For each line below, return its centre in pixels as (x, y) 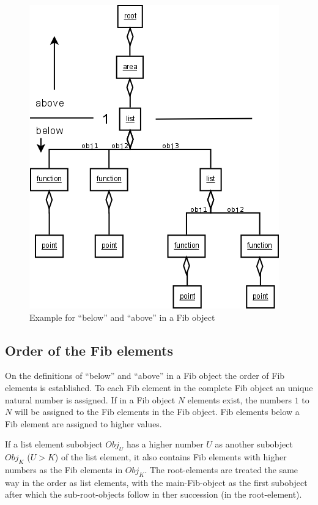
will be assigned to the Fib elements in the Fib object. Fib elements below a (157, 412)
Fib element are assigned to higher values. (83, 423)
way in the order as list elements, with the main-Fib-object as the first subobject (156, 482)
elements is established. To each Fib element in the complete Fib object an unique (159, 387)
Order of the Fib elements (89, 350)
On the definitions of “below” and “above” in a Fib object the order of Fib (145, 376)
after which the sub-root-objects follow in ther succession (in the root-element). (153, 494)
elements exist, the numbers (239, 399)
